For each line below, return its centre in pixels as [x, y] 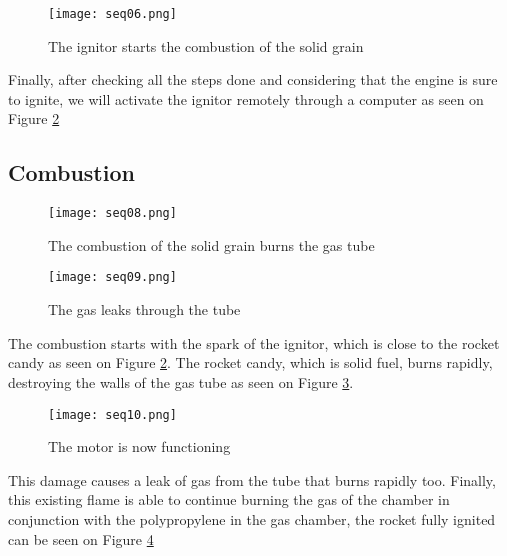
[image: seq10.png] [112, 414]
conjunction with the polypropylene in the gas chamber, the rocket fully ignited [252, 518]
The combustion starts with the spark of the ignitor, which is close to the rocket [254, 342]
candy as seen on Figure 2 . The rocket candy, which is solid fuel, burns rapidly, [250, 362]
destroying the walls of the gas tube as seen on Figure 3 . [181, 381]
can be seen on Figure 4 [81, 538]
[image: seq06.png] [112, 14]
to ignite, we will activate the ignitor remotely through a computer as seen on [246, 98]
